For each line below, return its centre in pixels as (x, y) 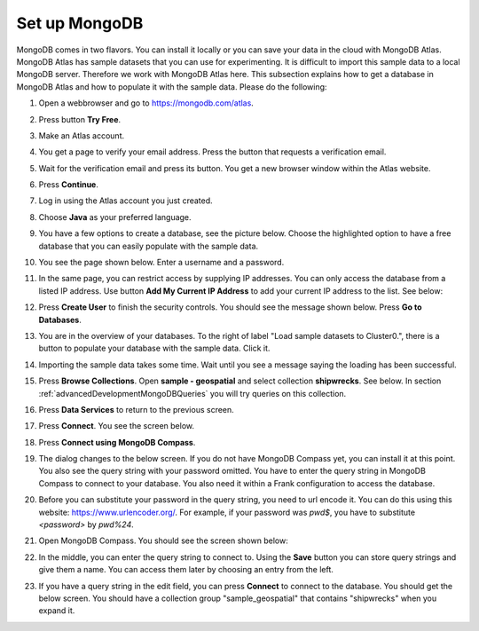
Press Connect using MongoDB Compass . (117, 442)
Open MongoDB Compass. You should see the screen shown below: (163, 540)
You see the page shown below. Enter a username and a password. (161, 263)
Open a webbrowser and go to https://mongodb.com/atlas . (146, 103)
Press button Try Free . (80, 119)
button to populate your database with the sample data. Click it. (154, 348)
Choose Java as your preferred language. (115, 217)
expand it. (57, 611)
